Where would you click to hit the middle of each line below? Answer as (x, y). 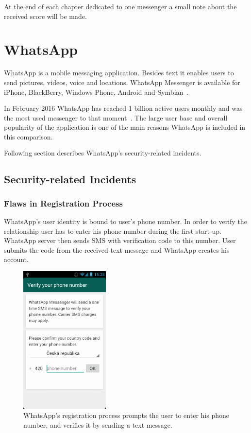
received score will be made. (45, 16)
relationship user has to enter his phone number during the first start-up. (113, 231)
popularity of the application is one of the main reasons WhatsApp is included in (125, 127)
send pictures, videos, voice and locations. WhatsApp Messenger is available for (122, 82)
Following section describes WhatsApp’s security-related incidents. (103, 153)
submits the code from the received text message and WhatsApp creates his (117, 250)
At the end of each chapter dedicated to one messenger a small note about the (120, 6)
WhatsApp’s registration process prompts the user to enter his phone (126, 415)
